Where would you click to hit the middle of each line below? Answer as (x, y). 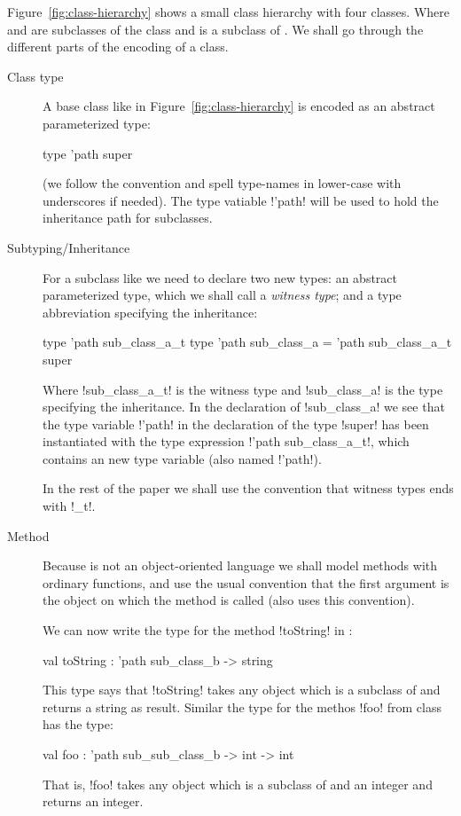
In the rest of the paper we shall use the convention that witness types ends (248, 488)
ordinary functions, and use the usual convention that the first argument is (246, 582)
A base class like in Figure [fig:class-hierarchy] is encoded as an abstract (239, 106)
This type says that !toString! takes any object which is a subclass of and (242, 690)
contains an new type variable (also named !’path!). (182, 458)
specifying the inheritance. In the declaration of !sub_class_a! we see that (244, 407)
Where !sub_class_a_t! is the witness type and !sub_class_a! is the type (243, 389)
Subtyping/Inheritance (69, 247)
